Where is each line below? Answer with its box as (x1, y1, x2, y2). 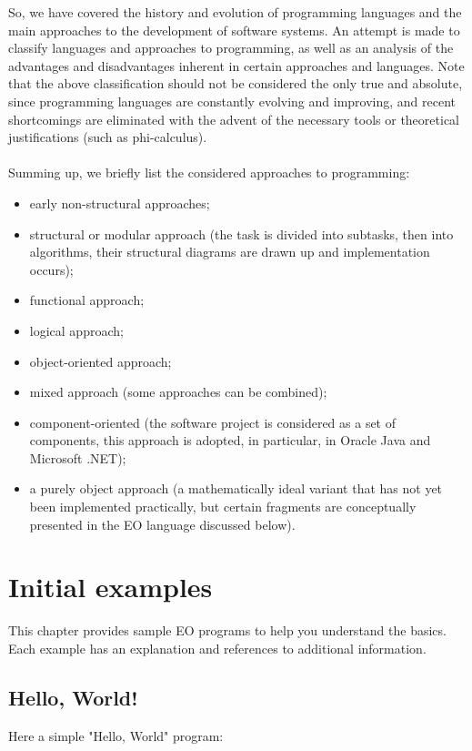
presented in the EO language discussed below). (29, 514, 296, 533)
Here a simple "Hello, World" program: (8, 726, 224, 745)
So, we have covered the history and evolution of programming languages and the (8, 3, 462, 21)
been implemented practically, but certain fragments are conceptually (29, 497, 417, 516)
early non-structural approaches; (29, 193, 210, 212)
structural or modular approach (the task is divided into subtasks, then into (29, 224, 454, 243)
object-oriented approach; (29, 351, 172, 370)
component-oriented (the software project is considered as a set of (29, 412, 397, 431)
